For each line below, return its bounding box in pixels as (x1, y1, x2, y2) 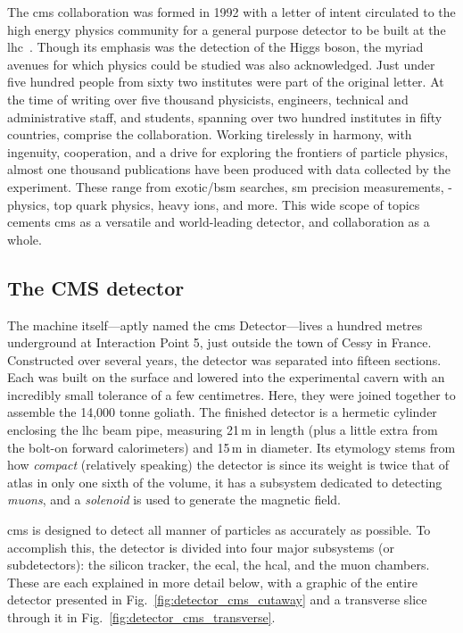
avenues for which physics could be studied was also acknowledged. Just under (7, 54, 435, 73)
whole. (7, 229, 42, 248)
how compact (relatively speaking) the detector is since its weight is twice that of (7, 455, 450, 474)
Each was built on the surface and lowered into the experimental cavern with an (7, 368, 445, 387)
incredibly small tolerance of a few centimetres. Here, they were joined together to (7, 385, 456, 404)
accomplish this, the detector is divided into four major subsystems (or (7, 537, 394, 556)
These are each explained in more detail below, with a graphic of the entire (7, 572, 418, 591)
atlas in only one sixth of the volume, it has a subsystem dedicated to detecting (7, 472, 442, 491)
